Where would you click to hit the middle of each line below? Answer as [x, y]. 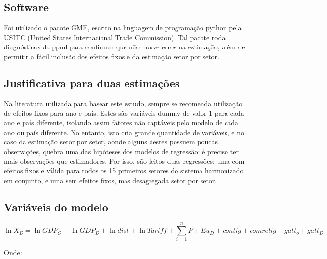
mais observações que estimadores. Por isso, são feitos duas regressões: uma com [124, 161]
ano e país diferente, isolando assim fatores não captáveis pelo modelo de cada [121, 122]
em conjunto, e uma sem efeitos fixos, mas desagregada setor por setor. [111, 180]
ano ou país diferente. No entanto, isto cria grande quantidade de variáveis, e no [124, 132]
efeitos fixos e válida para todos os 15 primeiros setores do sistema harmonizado [124, 170]
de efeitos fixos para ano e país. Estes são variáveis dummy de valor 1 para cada [124, 113]
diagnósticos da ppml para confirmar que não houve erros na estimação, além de [125, 47]
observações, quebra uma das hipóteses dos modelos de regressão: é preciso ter [121, 151]
